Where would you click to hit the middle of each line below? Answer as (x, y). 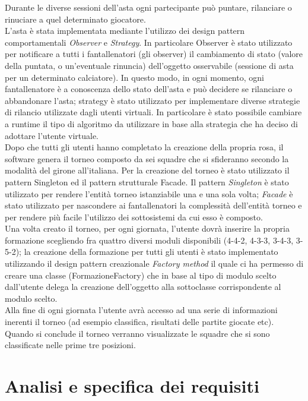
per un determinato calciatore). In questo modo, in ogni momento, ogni (134, 77)
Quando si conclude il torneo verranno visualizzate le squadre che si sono (137, 333)
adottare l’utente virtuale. (52, 135)
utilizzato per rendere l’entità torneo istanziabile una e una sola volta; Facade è (149, 193)
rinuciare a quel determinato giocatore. (75, 19)
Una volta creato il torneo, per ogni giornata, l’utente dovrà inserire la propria (147, 228)
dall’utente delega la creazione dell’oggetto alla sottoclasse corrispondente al (143, 287)
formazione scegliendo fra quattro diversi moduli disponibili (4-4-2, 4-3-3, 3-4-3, (149, 240)
